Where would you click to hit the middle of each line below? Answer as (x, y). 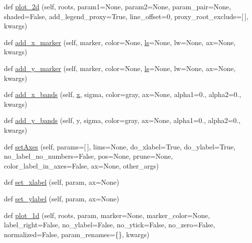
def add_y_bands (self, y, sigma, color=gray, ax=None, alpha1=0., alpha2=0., (122, 120)
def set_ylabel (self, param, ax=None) (62, 198)
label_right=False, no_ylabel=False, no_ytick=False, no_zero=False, (110, 225)
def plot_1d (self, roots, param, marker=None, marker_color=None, (107, 215)
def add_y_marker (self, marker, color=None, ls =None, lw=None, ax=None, (120, 68)
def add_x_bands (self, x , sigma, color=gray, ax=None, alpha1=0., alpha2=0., (123, 94)
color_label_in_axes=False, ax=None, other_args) (81, 165)
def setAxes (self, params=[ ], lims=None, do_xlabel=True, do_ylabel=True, (120, 146)
